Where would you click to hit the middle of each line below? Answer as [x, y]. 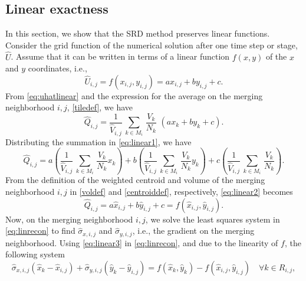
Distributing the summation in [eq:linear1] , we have [98, 141]
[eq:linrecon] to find [40, 231]
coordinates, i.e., [57, 68]
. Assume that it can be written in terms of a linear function [120, 56]
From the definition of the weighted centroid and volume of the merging [135, 180]
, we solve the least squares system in [213, 219]
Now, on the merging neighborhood [69, 219]
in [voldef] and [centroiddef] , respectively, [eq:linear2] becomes [181, 192]
